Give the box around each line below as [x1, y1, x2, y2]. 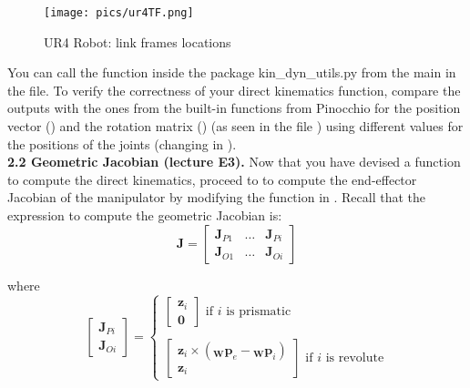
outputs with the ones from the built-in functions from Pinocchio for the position [7, 98, 461, 117]
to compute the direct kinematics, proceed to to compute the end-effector [7, 169, 417, 189]
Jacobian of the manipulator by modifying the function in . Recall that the [7, 188, 425, 207]
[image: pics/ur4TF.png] [44, 6, 194, 19]
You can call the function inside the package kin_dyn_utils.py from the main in [7, 63, 456, 82]
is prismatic [226, 305, 291, 319]
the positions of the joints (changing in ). [7, 134, 237, 153]
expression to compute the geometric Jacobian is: [7, 206, 282, 224]
